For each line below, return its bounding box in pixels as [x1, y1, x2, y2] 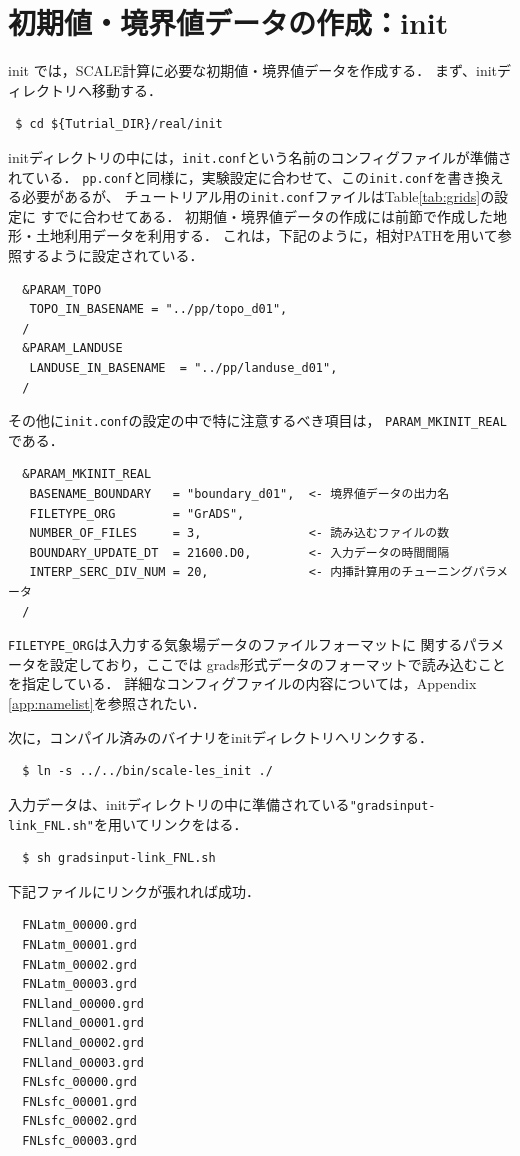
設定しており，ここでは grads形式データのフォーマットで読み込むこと [49, 653, 506, 674]
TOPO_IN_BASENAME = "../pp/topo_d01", [29, 302, 288, 317]
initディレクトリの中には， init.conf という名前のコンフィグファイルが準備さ [8, 146, 512, 167]
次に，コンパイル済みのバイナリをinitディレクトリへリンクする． [8, 726, 434, 747]
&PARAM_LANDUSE [22, 341, 123, 356]
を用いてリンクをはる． [93, 813, 248, 834]
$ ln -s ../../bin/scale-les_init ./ [22, 764, 273, 779]
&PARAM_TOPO [22, 282, 102, 297]
